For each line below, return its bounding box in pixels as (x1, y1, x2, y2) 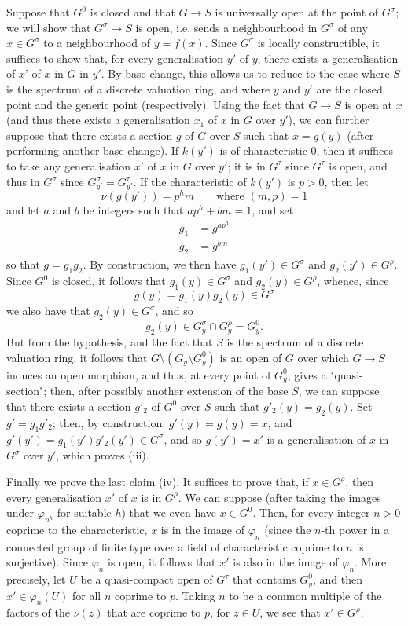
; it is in (227, 157, 266, 174)
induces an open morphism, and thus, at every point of (6, 366, 271, 383)
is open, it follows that (108, 554, 216, 570)
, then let (324, 173, 369, 189)
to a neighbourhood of (43, 35, 150, 51)
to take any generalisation (6, 157, 131, 174)
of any (338, 19, 368, 35)
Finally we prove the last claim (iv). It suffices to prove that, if (6, 473, 309, 489)
